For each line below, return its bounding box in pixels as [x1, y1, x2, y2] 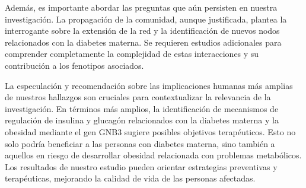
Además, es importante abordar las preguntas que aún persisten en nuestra [5, 1, 278, 13]
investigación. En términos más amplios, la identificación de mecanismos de [5, 102, 279, 114]
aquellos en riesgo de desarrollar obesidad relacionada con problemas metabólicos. [5, 149, 302, 161]
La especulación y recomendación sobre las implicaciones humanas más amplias [5, 79, 293, 91]
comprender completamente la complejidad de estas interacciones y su [5, 47, 259, 60]
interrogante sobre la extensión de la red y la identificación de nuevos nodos [5, 24, 280, 37]
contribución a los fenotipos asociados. [5, 59, 144, 71]
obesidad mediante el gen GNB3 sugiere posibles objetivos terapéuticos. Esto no [5, 125, 296, 138]
